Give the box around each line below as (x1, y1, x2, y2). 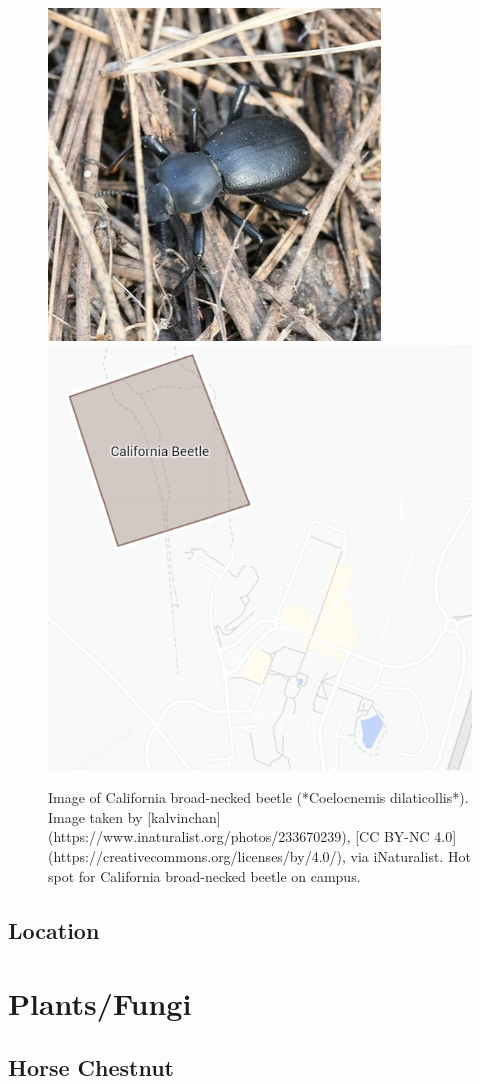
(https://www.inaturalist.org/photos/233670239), (48, 826, 351, 847)
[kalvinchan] (147, 806, 221, 827)
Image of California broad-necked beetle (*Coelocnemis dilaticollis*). (48, 787, 469, 808)
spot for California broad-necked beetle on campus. (48, 865, 361, 886)
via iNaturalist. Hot (350, 845, 471, 866)
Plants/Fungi (8, 983, 192, 1024)
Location (8, 914, 100, 945)
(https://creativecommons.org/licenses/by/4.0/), (48, 845, 346, 866)
